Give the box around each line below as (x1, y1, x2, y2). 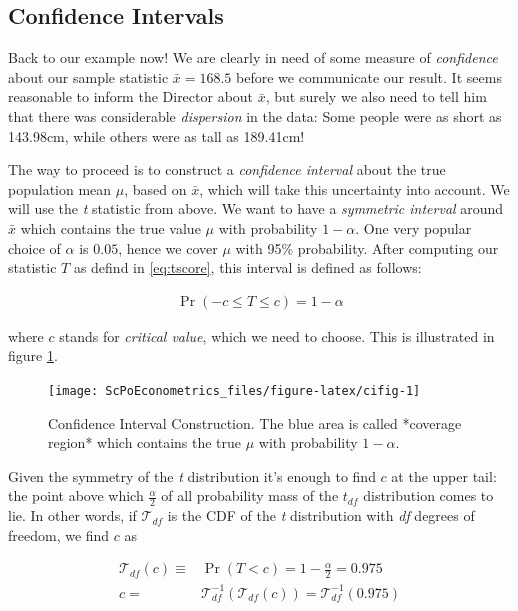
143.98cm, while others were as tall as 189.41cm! (8, 125, 305, 146)
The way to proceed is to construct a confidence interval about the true (8, 159, 446, 180)
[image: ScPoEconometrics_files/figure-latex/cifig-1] (48, 383, 421, 398)
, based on (124, 178, 187, 199)
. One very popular (355, 217, 472, 238)
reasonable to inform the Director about (8, 86, 254, 107)
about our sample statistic (8, 66, 169, 87)
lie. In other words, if (8, 505, 137, 526)
